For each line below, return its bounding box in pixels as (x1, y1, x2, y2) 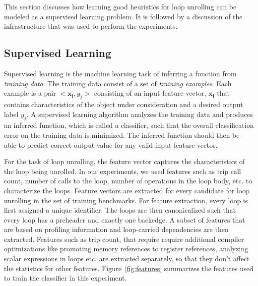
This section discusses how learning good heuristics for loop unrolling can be (4, 1, 237, 11)
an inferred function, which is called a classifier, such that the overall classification (4, 120, 254, 130)
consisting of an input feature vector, (94, 88, 206, 98)
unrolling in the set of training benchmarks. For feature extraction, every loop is (4, 195, 248, 205)
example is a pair (4, 88, 56, 98)
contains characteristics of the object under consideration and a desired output (4, 99, 243, 109)
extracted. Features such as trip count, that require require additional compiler (4, 233, 244, 244)
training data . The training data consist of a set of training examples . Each (4, 78, 232, 88)
